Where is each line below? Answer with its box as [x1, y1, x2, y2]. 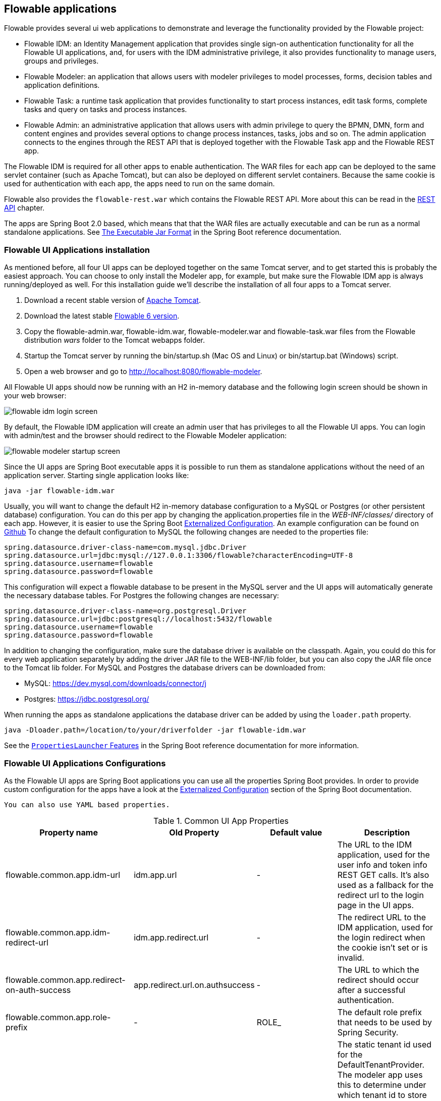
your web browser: [4, 391, 67, 400]
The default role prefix [337, 1007, 422, 1017]
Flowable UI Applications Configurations [4, 758, 166, 768]
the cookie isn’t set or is [337, 942, 428, 953]
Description [364, 827, 410, 837]
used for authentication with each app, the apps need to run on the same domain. [4, 179, 275, 188]
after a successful [337, 984, 406, 995]
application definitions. [24, 81, 100, 90]
